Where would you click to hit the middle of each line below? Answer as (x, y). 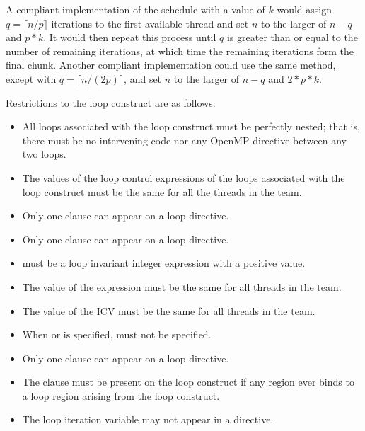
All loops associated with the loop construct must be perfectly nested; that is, (191, 126)
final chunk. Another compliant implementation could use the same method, (171, 65)
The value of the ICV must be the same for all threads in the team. (169, 310)
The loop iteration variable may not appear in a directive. (148, 419)
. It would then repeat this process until (130, 37)
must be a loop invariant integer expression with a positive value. (164, 263)
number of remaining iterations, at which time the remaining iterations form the (180, 51)
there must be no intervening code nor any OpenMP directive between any (184, 140)
